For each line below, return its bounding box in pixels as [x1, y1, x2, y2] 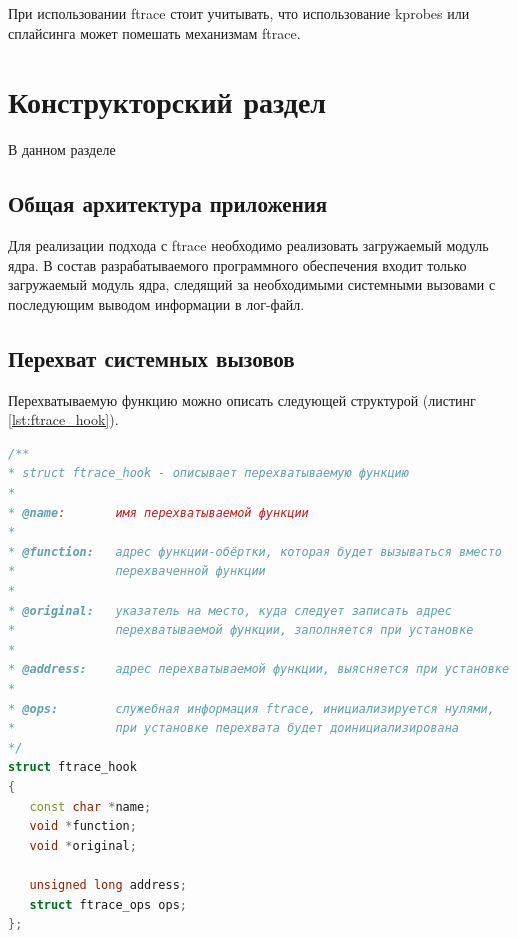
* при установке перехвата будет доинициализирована [8, 721, 460, 736]
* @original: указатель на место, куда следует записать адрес [8, 603, 452, 618]
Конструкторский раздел [8, 81, 327, 122]
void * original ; [29, 838, 137, 853]
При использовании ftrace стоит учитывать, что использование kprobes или [8, 3, 470, 23]
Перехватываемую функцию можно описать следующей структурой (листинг [8, 389, 476, 410]
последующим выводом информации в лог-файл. [8, 293, 305, 314]
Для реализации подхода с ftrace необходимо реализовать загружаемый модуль [8, 235, 489, 256]
